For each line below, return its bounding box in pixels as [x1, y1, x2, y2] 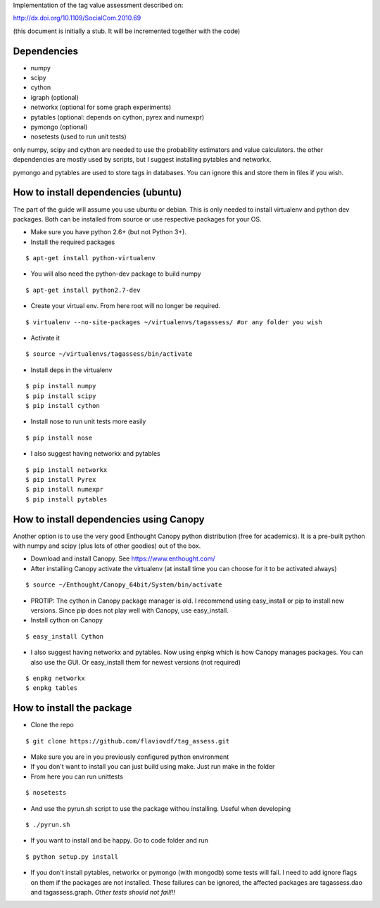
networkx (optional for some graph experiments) [30, 103, 172, 112]
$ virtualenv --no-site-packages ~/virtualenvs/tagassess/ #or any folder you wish [25, 318, 323, 326]
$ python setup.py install [25, 852, 119, 861]
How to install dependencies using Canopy [13, 513, 205, 525]
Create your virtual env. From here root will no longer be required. [30, 302, 221, 310]
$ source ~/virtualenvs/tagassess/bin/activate [25, 350, 193, 358]
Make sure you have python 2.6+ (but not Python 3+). [30, 228, 186, 236]
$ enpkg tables [25, 684, 78, 692]
